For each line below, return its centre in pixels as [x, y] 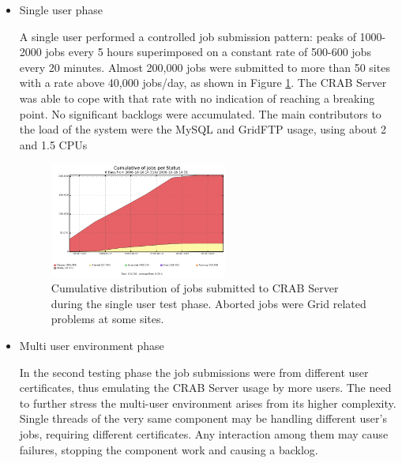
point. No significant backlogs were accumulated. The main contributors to [200, 113]
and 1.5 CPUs [53, 144]
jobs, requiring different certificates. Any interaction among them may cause [204, 433]
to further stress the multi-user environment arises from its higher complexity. [208, 403]
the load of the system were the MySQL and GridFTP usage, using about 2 [203, 129]
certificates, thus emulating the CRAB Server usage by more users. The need [205, 388]
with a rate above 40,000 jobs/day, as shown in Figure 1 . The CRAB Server [203, 83]
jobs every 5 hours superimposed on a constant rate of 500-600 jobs [208, 52]
